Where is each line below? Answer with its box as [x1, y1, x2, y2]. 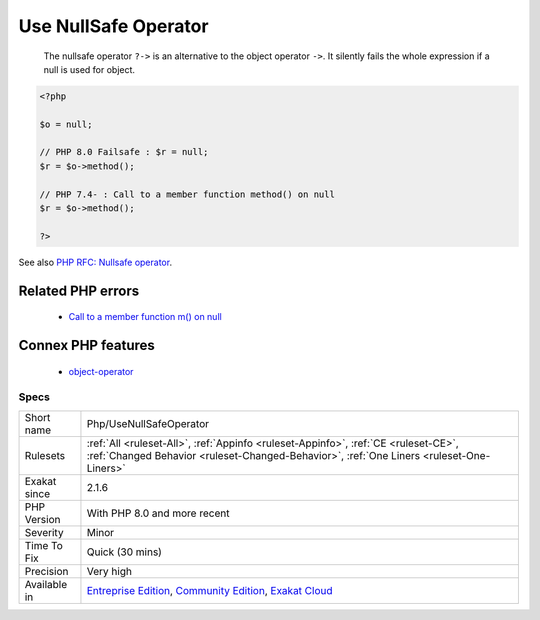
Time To [24, 538, 64, 552]
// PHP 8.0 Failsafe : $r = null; [39, 146, 209, 158]
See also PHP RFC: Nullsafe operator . [18, 256, 173, 268]
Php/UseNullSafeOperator [86, 416, 210, 430]
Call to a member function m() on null [68, 311, 222, 323]
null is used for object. [43, 63, 135, 75]
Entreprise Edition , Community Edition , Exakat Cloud [86, 583, 334, 597]
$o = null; [39, 118, 93, 130]
